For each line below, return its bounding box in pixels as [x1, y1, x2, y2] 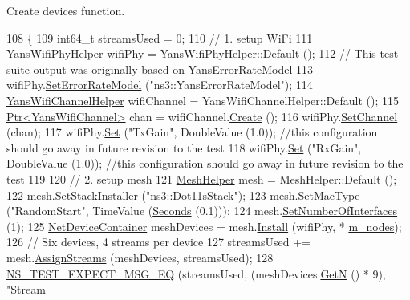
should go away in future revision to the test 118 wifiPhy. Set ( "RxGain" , [6, 139, 362, 156]
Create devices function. [6, 2, 125, 18]
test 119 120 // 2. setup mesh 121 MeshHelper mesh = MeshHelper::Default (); [6, 170, 397, 187]
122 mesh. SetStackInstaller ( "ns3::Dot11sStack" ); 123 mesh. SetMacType [6, 186, 360, 203]
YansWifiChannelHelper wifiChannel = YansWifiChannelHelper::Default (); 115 [6, 91, 399, 108]
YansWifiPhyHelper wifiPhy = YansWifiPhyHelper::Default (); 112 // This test [6, 45, 399, 62]
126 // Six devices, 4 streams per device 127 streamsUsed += [6, 233, 311, 250]
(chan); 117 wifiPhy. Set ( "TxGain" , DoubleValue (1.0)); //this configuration [6, 124, 378, 140]
